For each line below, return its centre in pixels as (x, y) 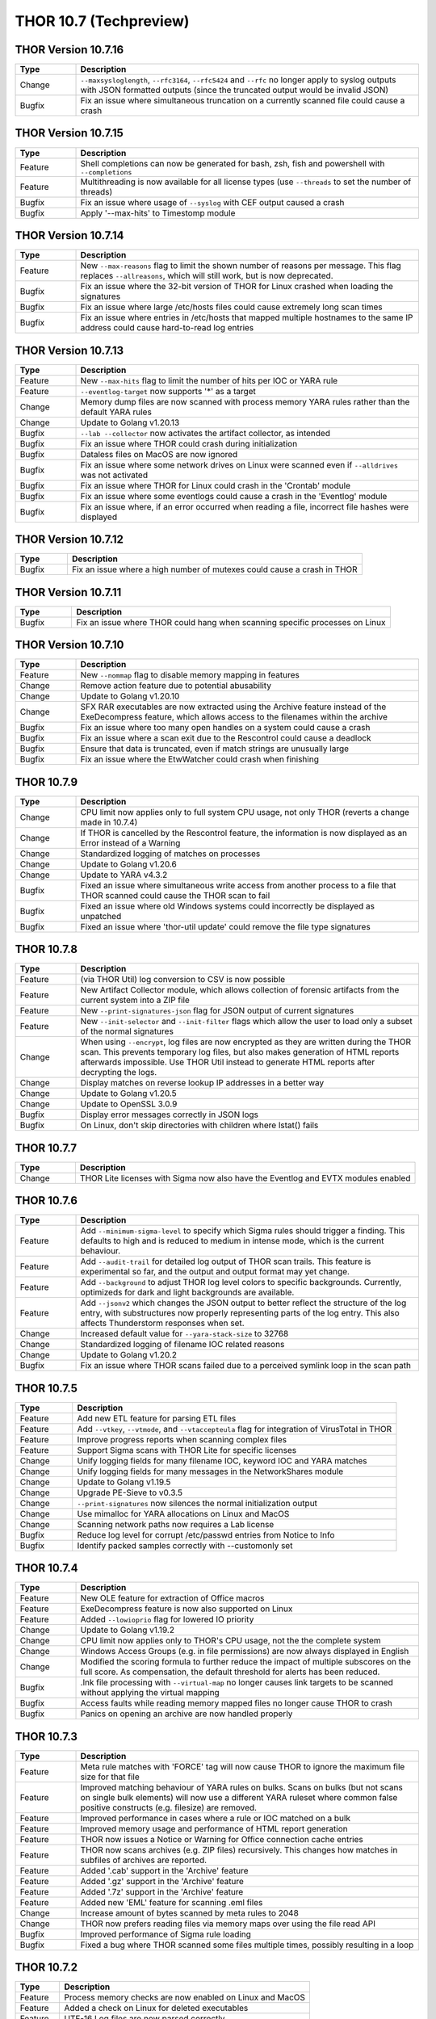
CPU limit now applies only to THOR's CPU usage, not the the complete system (231, 1641)
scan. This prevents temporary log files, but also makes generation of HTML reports (240, 1052)
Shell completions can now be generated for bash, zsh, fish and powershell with (233, 163)
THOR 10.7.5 (46, 1388)
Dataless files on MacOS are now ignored (159, 454)
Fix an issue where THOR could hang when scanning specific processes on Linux (231, 622)
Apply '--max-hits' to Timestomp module (158, 212)
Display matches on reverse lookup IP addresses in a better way (202, 1083)
